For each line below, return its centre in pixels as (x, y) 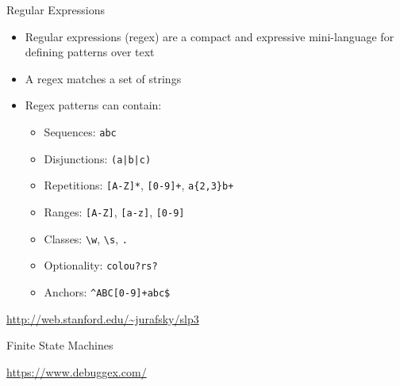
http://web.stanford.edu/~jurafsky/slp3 (103, 318)
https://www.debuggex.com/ (77, 371)
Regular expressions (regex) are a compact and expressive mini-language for (210, 36)
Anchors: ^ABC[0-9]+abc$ (107, 291)
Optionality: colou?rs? (101, 265)
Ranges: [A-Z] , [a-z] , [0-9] (114, 211)
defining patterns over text (90, 52)
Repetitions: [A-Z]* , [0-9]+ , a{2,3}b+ (139, 185)
